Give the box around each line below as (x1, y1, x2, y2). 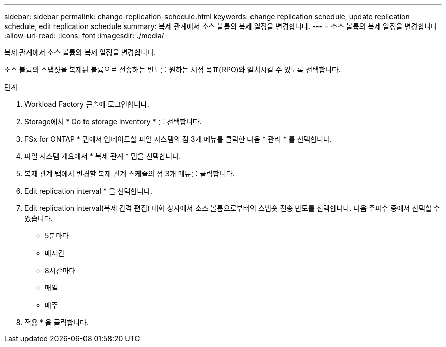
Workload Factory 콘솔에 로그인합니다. (24, 100, 149, 109)
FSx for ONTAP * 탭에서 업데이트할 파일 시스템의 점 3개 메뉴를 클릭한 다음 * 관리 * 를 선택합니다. (24, 135, 332, 143)
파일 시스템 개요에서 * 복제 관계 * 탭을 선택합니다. (24, 152, 181, 161)
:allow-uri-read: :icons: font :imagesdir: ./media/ (4, 31, 164, 40)
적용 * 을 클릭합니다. (24, 318, 89, 327)
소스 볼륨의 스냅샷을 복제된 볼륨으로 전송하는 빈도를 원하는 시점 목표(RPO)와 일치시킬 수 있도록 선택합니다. (4, 65, 341, 74)
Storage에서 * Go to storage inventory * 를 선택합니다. (24, 117, 202, 126)
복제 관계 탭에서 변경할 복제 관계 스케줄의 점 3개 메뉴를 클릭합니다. (24, 169, 235, 178)
